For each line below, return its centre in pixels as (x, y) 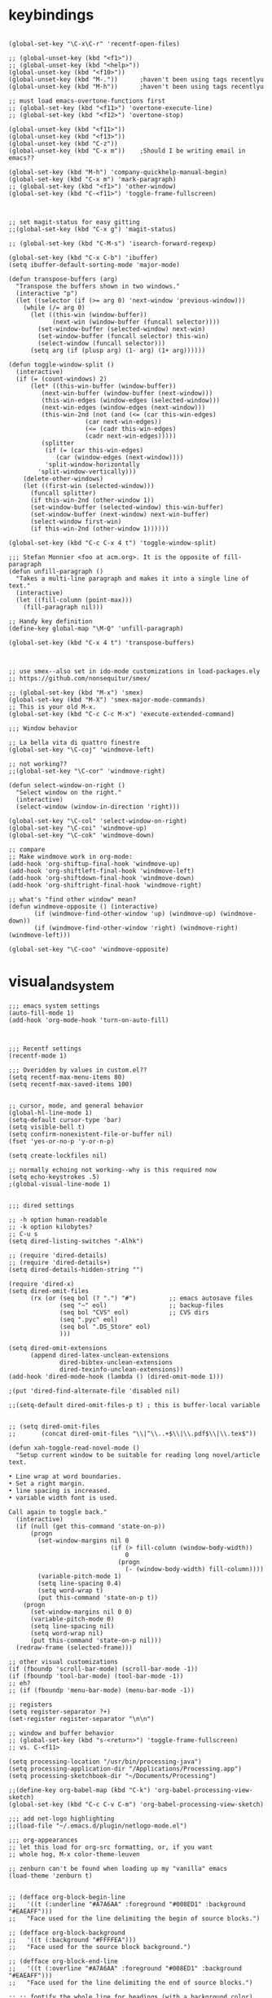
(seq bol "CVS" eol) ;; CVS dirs (134, 1313)
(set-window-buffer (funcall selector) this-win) (123, 336)
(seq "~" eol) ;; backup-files (142, 1305)
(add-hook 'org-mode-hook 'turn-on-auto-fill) (89, 1020)
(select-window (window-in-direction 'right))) (98, 807)
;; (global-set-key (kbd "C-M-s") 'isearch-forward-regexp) (113, 243)
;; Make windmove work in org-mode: (70, 856)
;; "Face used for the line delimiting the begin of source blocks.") (134, 1919)
